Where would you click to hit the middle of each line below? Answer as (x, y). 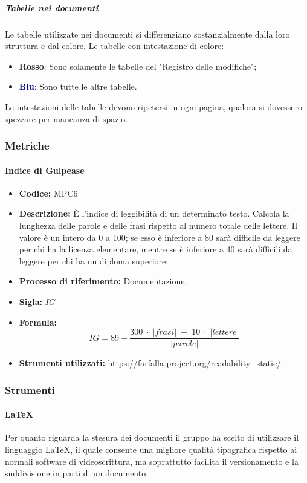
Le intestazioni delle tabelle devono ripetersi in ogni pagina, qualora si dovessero (153, 106)
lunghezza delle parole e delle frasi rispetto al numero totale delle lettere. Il (158, 225)
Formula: (38, 322)
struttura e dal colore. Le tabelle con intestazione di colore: (115, 46)
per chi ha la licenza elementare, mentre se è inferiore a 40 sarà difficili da (156, 249)
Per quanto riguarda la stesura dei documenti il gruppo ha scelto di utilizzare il (152, 437)
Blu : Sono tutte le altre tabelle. (78, 86)
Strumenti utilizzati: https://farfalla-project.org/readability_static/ (150, 363)
